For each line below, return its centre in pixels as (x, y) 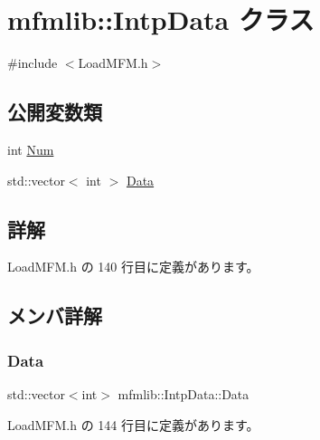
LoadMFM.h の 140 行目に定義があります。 (133, 267)
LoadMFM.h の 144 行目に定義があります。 (133, 424)
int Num (31, 149)
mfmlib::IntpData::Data (184, 393)
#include (33, 63)
